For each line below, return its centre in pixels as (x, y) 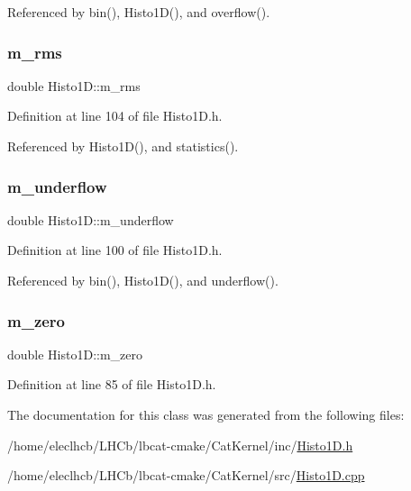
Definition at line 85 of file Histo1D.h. (112, 384)
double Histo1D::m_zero (75, 354)
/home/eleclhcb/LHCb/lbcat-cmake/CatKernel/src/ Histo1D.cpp (186, 475)
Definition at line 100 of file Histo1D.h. (115, 250)
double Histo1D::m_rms (74, 85)
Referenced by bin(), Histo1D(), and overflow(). (139, 12)
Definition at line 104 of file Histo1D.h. (115, 116)
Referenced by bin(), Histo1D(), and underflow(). (143, 280)
